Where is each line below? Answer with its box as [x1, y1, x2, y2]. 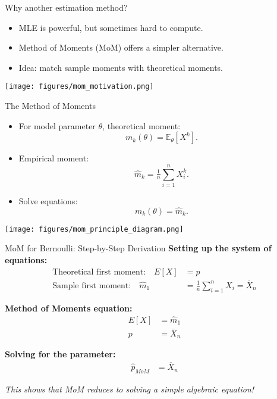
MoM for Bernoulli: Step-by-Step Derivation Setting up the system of [5, 242, 272, 254]
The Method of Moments [5, 99, 96, 112]
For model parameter [18, 119, 96, 132]
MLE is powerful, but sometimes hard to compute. [18, 21, 203, 33]
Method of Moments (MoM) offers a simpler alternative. [18, 41, 224, 54]
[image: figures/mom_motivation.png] [5, 82, 154, 91]
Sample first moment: [52, 281, 131, 290]
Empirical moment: [18, 152, 89, 164]
